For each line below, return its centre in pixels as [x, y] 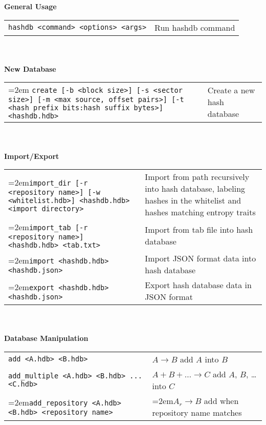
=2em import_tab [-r [48, 227]
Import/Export [32, 156]
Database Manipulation [46, 338]
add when [221, 400]
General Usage [30, 6]
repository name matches [197, 412]
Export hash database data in [198, 285]
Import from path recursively [197, 177]
